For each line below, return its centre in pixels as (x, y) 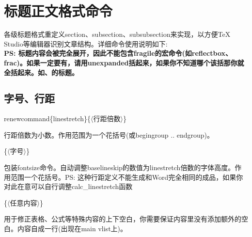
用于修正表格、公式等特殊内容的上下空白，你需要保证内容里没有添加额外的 (123, 219)
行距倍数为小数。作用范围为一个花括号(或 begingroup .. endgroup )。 (109, 134)
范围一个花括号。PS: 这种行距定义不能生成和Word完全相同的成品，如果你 (127, 177)
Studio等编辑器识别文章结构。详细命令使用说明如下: (86, 43)
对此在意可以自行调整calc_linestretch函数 (68, 186)
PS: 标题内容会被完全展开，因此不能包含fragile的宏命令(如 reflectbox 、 (118, 53)
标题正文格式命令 (58, 11)
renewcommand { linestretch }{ (47, 118)
